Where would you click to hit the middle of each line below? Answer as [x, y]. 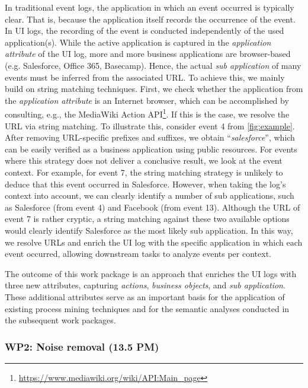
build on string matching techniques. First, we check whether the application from [154, 89]
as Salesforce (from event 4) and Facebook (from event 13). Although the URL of [153, 207]
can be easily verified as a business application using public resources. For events [151, 149]
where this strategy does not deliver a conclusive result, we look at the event [144, 160]
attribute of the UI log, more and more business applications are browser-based [148, 54]
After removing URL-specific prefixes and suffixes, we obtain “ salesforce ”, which [150, 137]
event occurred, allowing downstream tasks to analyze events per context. [138, 254]
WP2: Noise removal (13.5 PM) [82, 346]
